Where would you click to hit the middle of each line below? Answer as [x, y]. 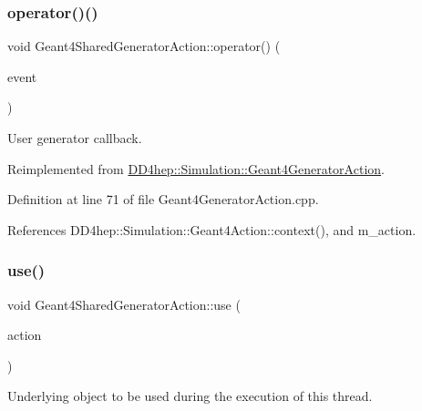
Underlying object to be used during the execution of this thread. [190, 396]
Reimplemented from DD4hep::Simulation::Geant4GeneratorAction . [196, 168]
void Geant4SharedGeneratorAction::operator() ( [144, 46]
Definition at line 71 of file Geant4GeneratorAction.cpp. [163, 199]
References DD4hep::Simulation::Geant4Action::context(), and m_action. [212, 229]
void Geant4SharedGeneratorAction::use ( [124, 304]
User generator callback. [75, 138]
